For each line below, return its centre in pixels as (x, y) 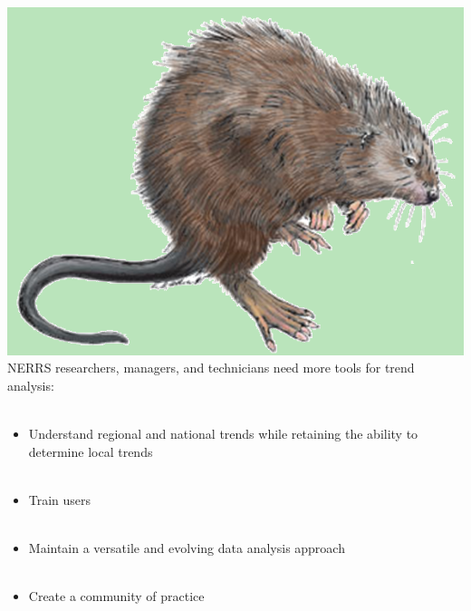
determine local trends (91, 451)
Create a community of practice (116, 596)
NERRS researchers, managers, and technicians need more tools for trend (211, 368)
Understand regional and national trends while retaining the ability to (223, 434)
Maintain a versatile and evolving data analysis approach (187, 548)
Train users (60, 500)
